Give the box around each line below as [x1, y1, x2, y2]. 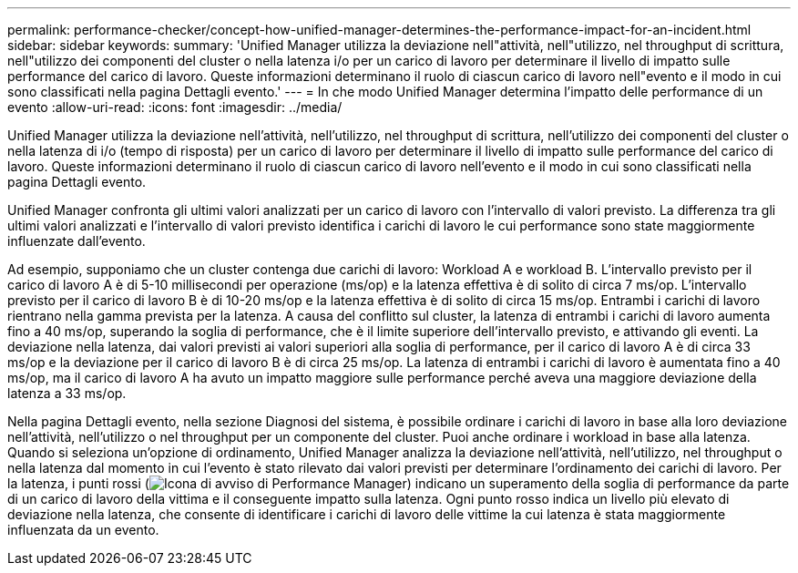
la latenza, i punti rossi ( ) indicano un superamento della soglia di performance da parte [7, 476, 790, 491]
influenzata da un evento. [7, 522, 159, 537]
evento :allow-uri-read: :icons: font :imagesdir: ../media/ [7, 99, 343, 115]
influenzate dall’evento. [7, 233, 146, 249]
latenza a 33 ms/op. [7, 385, 127, 401]
